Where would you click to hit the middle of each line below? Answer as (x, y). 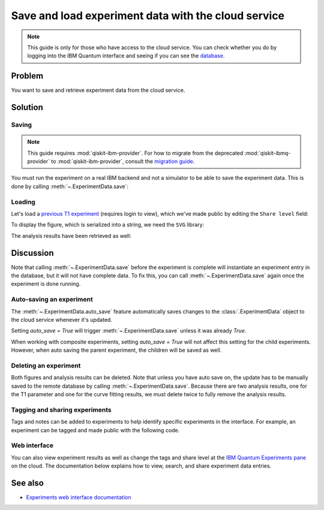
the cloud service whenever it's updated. (61, 319)
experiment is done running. (46, 284)
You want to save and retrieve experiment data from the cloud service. (98, 90)
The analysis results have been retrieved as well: (71, 236)
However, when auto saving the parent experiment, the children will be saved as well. (116, 350)
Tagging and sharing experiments (61, 409)
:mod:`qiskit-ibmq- (268, 153)
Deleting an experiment (46, 366)
